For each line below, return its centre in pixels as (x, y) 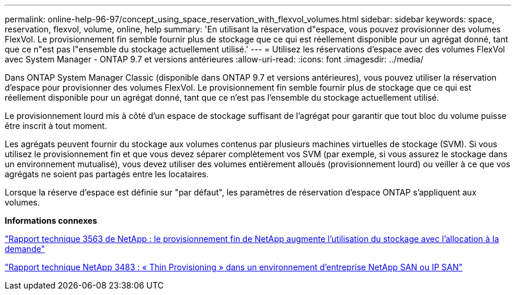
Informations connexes (51, 221)
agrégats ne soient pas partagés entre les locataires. (107, 174)
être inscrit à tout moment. (56, 126)
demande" (25, 249)
